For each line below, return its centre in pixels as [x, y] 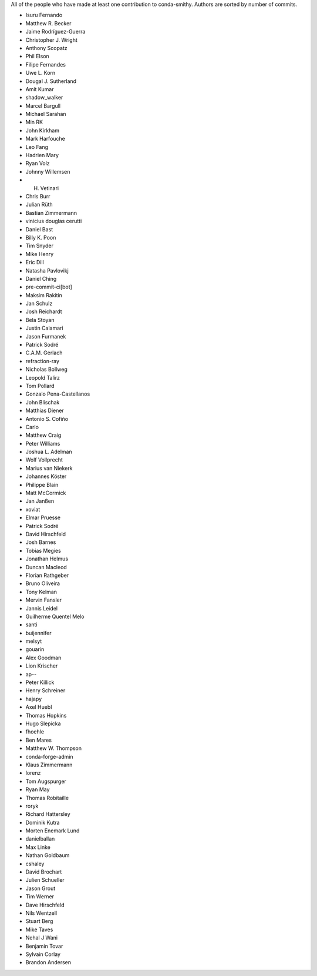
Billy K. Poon [41, 237]
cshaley [35, 864]
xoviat [33, 509]
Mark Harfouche [45, 139]
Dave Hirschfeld [45, 905]
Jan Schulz [39, 304]
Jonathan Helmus [47, 559]
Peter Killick [40, 682]
